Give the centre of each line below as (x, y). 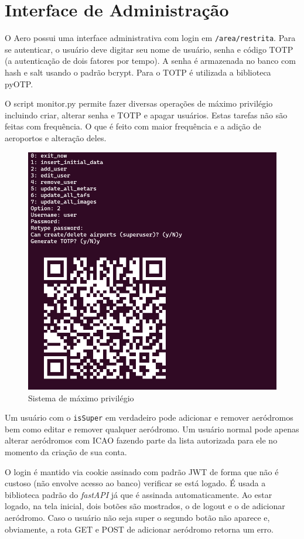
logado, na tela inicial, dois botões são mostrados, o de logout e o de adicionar (145, 506)
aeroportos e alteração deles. (56, 137)
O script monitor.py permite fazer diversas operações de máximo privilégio (139, 103)
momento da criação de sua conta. (66, 452)
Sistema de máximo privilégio (81, 398)
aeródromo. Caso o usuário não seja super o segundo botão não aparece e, (137, 517)
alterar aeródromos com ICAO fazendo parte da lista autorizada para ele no (141, 440)
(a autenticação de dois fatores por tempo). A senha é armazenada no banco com (150, 61)
